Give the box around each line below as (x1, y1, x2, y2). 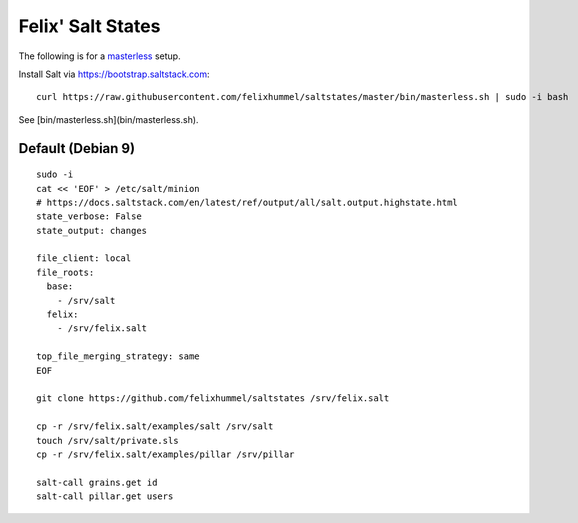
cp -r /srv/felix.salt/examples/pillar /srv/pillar (36, 448, 295, 460)
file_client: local (36, 253, 132, 264)
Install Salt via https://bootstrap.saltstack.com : (18, 68, 210, 80)
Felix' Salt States (18, 15, 161, 37)
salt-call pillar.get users (36, 491, 174, 502)
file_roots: (36, 266, 95, 278)
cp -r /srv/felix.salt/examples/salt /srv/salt (36, 421, 274, 432)
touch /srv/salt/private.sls (36, 435, 179, 446)
